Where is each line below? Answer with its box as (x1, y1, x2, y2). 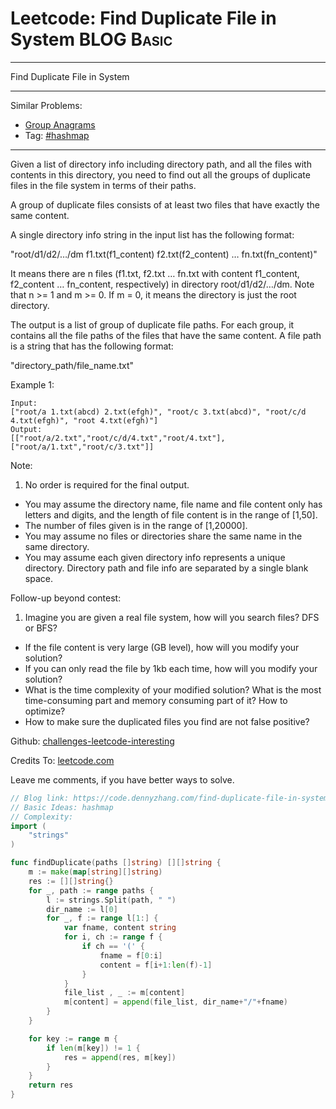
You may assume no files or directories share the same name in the (24, 530, 303, 542)
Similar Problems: (10, 99, 83, 111)
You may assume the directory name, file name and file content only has (24, 498, 323, 510)
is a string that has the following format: (10, 340, 174, 352)
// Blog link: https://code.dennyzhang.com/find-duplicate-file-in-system (10, 793, 329, 803)
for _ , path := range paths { (28, 885, 155, 896)
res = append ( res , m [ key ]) (63, 1052, 177, 1062)
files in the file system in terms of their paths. (10, 179, 197, 191)
